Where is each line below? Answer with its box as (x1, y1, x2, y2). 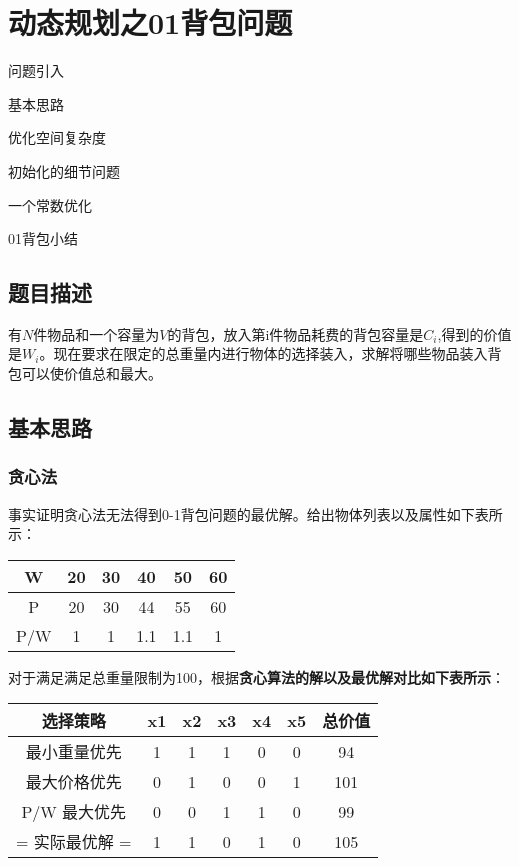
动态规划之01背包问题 (8, 2, 293, 43)
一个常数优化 (8, 194, 92, 215)
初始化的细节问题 (8, 160, 120, 181)
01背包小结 (8, 228, 78, 249)
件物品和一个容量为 (33, 323, 160, 344)
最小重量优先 (25, 740, 122, 764)
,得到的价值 (437, 323, 512, 344)
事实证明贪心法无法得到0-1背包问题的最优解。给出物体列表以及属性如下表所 (8, 503, 503, 524)
